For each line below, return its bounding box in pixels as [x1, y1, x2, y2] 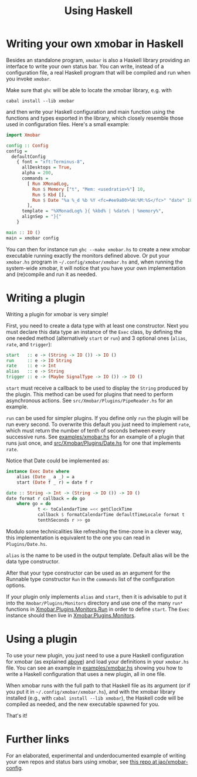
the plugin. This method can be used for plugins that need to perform [6, 391, 174, 397]
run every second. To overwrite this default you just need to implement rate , [6, 421, 191, 428]
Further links [6, 732, 69, 746]
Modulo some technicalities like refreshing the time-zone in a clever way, [6, 528, 183, 535]
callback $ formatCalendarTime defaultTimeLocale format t [37, 512, 185, 518]
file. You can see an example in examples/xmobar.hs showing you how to [6, 664, 183, 671]
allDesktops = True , [21, 164, 72, 171]
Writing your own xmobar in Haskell [6, 37, 184, 50]
